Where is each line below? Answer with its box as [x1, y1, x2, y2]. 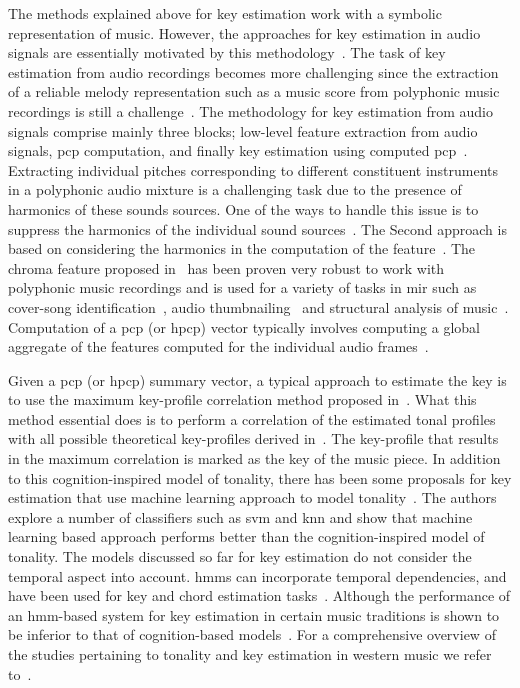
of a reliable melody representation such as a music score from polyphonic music [8, 81, 500, 102]
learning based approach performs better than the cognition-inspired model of [8, 526, 485, 547]
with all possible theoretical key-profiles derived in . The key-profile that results [8, 428, 499, 449]
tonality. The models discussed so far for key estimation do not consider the [8, 546, 472, 567]
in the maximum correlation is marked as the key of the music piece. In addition [8, 448, 501, 469]
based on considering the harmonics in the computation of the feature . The [8, 238, 476, 259]
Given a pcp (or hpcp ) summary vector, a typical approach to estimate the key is [8, 369, 507, 390]
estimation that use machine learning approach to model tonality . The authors [8, 487, 497, 508]
